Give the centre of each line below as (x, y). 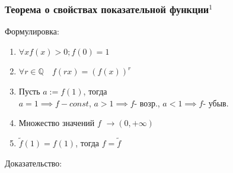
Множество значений (57, 123)
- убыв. (216, 104)
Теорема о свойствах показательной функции (107, 9)
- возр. (146, 104)
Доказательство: (33, 163)
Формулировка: (32, 31)
